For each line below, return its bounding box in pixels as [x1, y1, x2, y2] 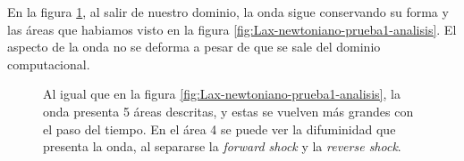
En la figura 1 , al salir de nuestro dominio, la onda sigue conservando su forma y [7, 3, 449, 20]
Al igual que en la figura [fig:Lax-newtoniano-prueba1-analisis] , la [43, 85, 401, 103]
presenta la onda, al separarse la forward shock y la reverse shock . [43, 137, 401, 156]
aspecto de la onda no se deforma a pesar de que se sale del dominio [7, 37, 381, 56]
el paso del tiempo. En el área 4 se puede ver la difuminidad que [43, 119, 396, 138]
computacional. [7, 54, 90, 73]
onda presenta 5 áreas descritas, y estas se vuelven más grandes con [43, 101, 414, 120]
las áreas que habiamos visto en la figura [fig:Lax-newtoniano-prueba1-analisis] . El [7, 20, 457, 38]
